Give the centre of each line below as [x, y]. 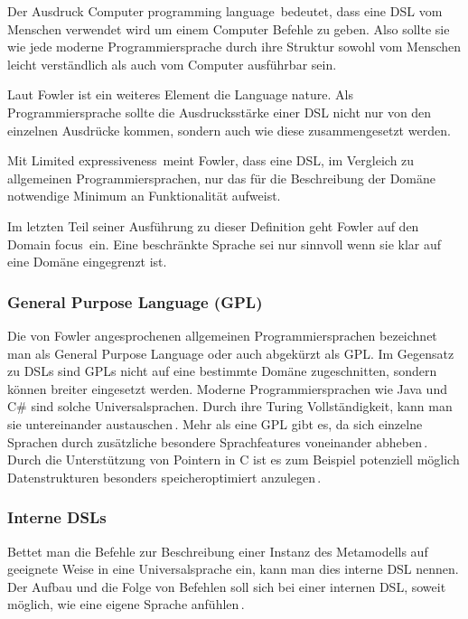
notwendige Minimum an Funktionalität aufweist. [144, 196]
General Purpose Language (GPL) [135, 301]
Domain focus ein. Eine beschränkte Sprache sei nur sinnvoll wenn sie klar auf [225, 244]
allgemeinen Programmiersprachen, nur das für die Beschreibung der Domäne [222, 178]
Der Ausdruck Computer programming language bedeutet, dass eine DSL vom [225, 11]
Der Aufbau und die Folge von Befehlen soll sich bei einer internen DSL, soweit [227, 586]
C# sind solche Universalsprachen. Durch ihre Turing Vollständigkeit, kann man [230, 406]
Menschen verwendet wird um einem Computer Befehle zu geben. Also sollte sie [229, 28]
